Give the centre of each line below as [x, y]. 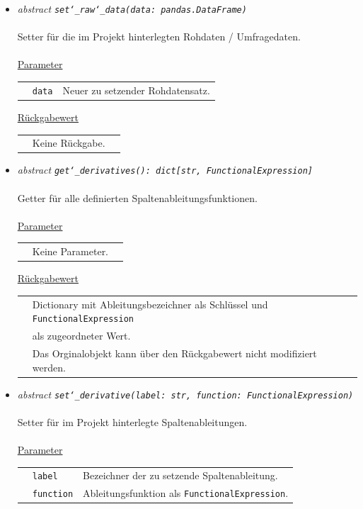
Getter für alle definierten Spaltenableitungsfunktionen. [137, 197]
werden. [49, 367]
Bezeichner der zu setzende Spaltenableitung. [180, 475]
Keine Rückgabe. [69, 143]
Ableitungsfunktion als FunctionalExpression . [186, 493]
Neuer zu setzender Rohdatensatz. [136, 90]
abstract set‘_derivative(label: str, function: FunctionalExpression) [185, 394]
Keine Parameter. [70, 251]
